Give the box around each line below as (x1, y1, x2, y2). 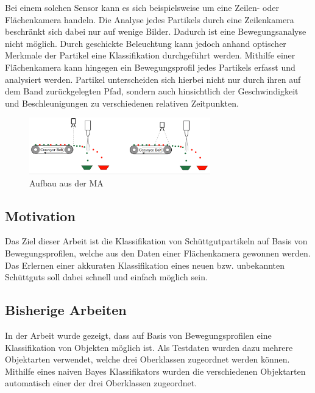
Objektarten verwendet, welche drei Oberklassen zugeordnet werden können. (5, 353, 290, 366)
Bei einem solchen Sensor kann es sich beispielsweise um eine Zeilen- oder (5, 1, 279, 13)
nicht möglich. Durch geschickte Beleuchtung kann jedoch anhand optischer (5, 37, 286, 49)
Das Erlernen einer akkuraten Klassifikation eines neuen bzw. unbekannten (5, 258, 285, 271)
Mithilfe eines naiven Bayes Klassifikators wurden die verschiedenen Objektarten (5, 364, 306, 377)
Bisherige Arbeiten (5, 300, 127, 319)
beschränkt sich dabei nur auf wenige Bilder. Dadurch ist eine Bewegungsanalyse (5, 25, 306, 38)
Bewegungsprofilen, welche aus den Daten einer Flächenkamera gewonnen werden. (5, 247, 311, 260)
